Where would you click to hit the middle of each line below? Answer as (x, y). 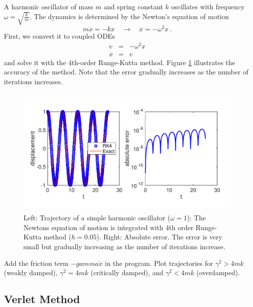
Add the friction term (36, 263)
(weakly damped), (31, 272)
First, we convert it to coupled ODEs (60, 35)
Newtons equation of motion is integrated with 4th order (109, 227)
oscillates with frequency (208, 6)
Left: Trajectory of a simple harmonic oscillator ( (97, 218)
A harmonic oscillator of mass (49, 6)
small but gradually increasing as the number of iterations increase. (125, 247)
